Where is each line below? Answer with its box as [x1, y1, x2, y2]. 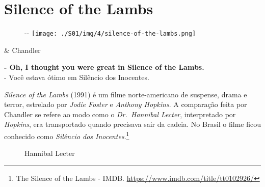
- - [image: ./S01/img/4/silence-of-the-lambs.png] [24, 28, 196, 38]
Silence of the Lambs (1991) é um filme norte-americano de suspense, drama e [4, 89, 247, 99]
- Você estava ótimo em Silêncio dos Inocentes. [4, 71, 149, 82]
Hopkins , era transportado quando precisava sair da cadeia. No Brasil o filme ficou [4, 119, 261, 129]
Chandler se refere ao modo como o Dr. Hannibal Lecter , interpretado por [4, 109, 236, 119]
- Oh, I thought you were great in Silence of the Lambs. [4, 62, 204, 72]
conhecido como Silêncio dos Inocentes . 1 [4, 129, 129, 141]
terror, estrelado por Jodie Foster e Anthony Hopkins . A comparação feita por [4, 99, 247, 110]
